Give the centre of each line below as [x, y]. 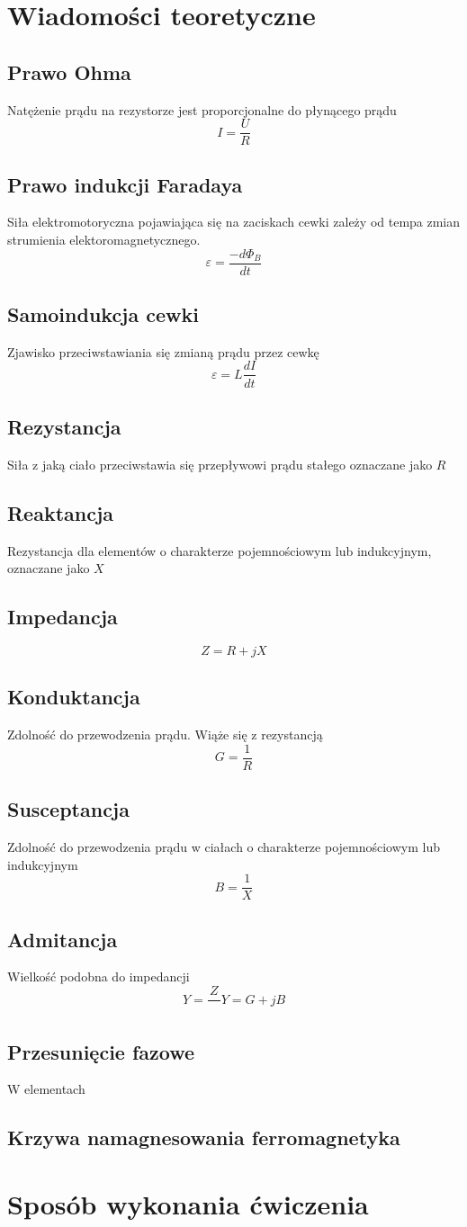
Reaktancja [61, 512]
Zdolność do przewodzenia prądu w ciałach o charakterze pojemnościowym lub [224, 846]
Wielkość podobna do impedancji [99, 976]
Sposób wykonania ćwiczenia [188, 1203]
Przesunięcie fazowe [101, 1051]
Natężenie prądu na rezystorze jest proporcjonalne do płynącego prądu [202, 109]
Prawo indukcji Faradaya [125, 184]
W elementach [46, 1089]
